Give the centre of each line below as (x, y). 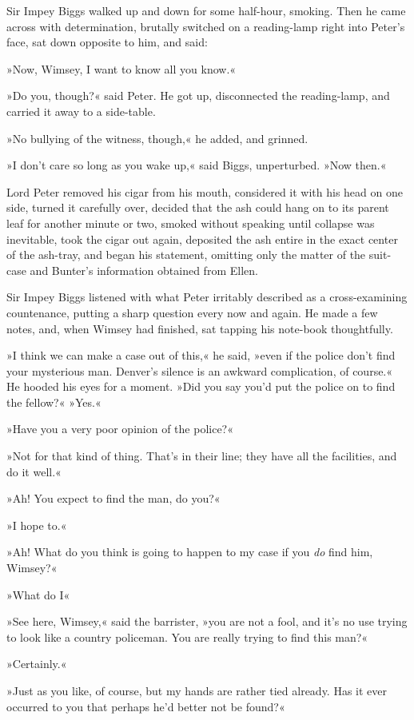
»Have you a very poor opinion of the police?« (120, 429)
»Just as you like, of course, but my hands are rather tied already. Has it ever (197, 690)
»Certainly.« (37, 664)
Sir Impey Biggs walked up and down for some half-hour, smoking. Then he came (206, 10)
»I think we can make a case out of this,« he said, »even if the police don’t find (201, 355)
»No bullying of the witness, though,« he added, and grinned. (157, 138)
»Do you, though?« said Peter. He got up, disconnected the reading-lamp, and (198, 95)
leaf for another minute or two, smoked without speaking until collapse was (191, 223)
